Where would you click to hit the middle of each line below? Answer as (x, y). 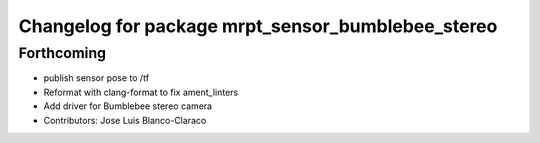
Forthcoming (62, 53)
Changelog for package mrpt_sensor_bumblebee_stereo (258, 26)
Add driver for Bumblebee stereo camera (128, 106)
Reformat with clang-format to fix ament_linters (141, 92)
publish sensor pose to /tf (96, 78)
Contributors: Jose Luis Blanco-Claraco (125, 120)
